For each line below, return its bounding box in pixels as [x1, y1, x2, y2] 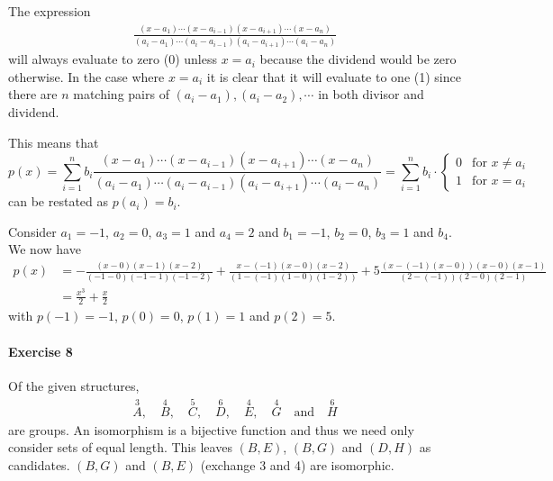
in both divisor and [318, 85, 424, 104]
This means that [8, 132, 99, 151]
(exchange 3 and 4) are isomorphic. [200, 455, 394, 474]
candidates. [8, 455, 70, 474]
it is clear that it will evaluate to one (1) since [206, 67, 461, 86]
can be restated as [8, 192, 109, 211]
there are [8, 85, 58, 104]
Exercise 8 [8, 341, 73, 360]
